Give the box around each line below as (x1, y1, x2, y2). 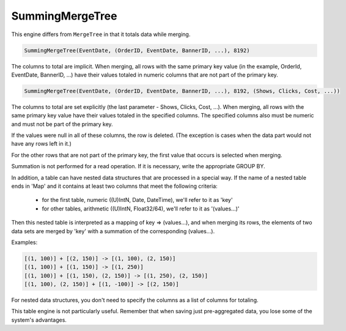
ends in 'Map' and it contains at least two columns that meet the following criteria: (11, 182, 218, 190)
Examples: (11, 239, 38, 246)
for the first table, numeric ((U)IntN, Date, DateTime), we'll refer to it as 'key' (42, 196, 233, 204)
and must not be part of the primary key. (11, 120, 113, 128)
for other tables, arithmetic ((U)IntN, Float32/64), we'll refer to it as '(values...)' (42, 205, 240, 212)
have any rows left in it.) (11, 140, 72, 147)
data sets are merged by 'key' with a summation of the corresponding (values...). (11, 227, 215, 235)
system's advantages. (11, 316, 67, 324)
